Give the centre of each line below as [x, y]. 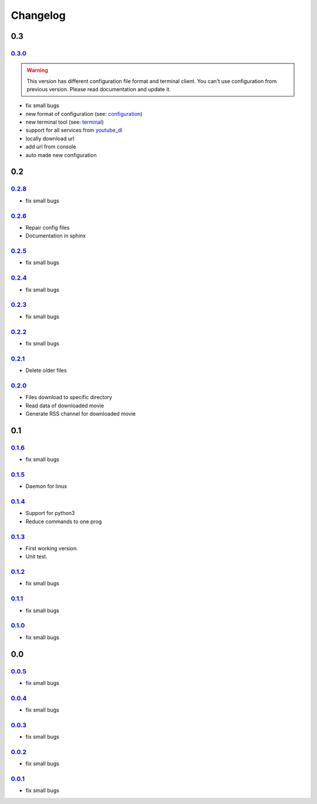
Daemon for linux [46, 486]
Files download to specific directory [69, 397]
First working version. [52, 548]
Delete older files [46, 370]
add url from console [51, 147]
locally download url [50, 138]
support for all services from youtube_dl [74, 130]
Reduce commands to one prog [64, 521]
